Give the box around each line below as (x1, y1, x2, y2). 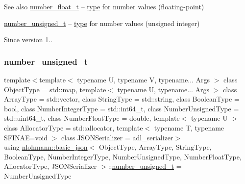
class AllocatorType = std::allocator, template (4, 122, 143, 132)
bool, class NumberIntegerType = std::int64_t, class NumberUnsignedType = (4, 103, 239, 113)
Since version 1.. (4, 34, 52, 45)
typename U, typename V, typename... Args (77, 75, 210, 84)
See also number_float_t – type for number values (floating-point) (4, 1, 204, 11)
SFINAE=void (4, 132, 48, 142)
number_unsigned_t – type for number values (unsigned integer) (4, 18, 200, 28)
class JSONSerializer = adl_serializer (61, 132, 173, 142)
